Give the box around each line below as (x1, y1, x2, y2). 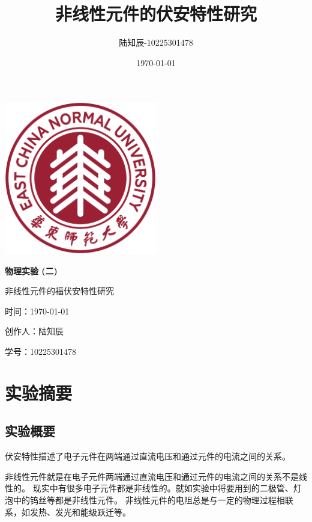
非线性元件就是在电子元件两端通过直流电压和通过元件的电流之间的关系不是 (5, 470, 299, 482)
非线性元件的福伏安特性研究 (5, 284, 114, 297)
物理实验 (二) (5, 264, 58, 277)
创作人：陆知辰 (5, 325, 64, 337)
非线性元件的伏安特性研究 (55, 1, 257, 26)
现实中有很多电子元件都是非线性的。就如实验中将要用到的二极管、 (32, 482, 293, 494)
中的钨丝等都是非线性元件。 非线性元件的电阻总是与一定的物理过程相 (13, 493, 285, 506)
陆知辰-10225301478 (119, 36, 193, 49)
